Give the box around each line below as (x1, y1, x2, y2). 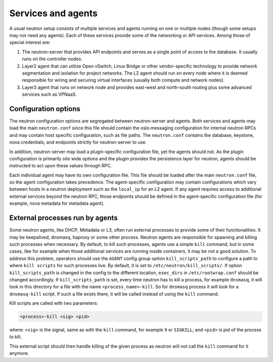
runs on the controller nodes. (22, 56, 83, 62)
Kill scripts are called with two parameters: (9, 300, 99, 306)
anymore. (9, 350, 29, 356)
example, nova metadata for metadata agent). (9, 200, 105, 206)
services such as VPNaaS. (22, 91, 77, 97)
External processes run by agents (9, 213, 118, 223)
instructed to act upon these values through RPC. (9, 163, 112, 169)
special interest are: (9, 40, 51, 46)
